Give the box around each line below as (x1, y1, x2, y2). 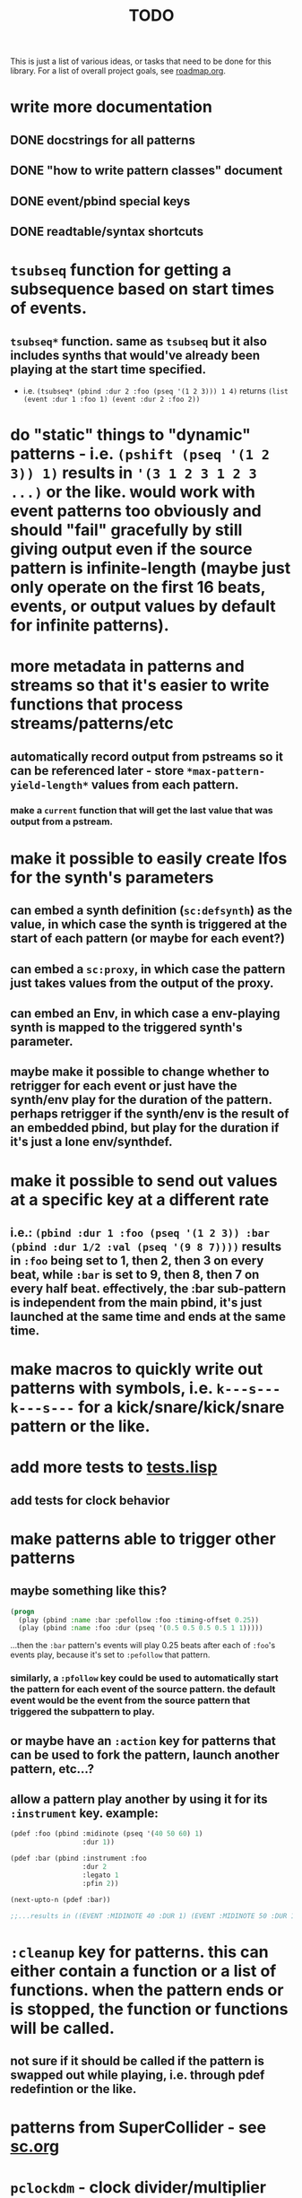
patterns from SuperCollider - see (10, 2117, 267, 2138)
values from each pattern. (91, 777, 239, 792)
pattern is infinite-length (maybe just (10, 558, 291, 578)
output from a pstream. (10, 815, 114, 828)
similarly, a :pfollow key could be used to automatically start (10, 1672, 279, 1684)
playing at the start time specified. (10, 361, 207, 377)
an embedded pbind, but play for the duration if (10, 1120, 280, 1135)
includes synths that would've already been (10, 347, 261, 363)
